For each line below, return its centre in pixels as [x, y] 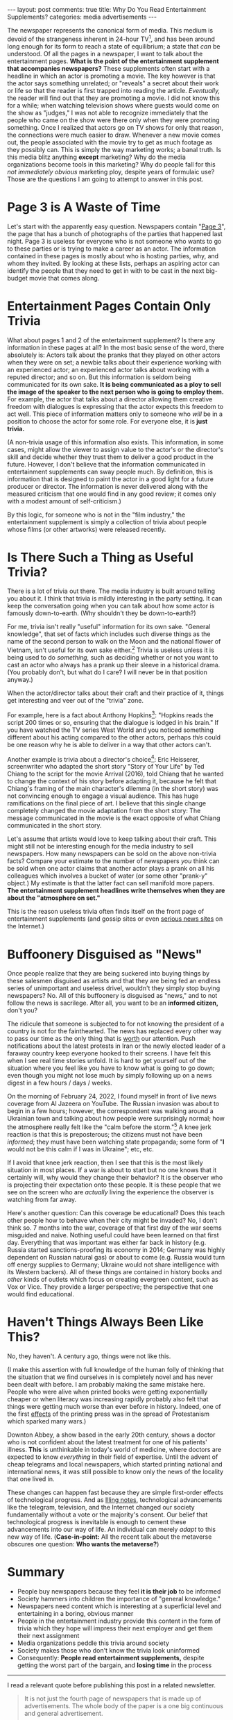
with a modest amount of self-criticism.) [64, 501]
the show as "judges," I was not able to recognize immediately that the [108, 112]
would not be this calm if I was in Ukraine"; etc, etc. [80, 1149]
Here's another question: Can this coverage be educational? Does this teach [116, 1213]
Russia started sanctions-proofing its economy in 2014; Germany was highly [116, 1250]
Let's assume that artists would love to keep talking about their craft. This [112, 839]
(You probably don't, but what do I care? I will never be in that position [107, 672]
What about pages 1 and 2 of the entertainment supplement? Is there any [111, 340]
